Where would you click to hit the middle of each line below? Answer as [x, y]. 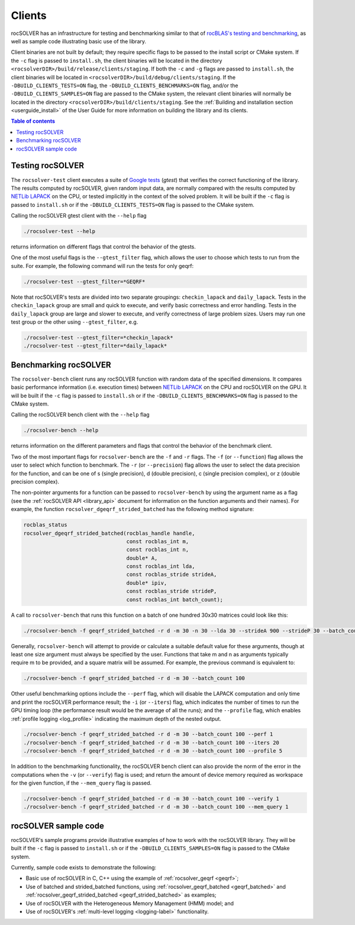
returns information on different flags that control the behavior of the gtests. [104, 247]
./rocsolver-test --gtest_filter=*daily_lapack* [95, 346]
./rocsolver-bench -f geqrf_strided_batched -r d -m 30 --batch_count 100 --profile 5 [153, 751]
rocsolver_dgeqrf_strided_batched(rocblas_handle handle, [109, 533]
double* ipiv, [147, 583]
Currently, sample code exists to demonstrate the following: [84, 867]
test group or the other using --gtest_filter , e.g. [75, 322]
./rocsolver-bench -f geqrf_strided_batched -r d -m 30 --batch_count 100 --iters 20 [151, 742]
